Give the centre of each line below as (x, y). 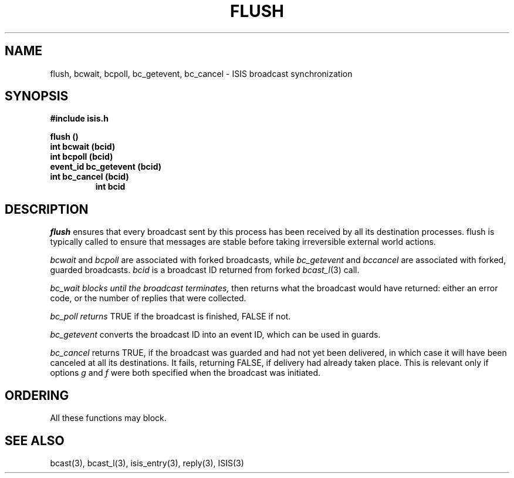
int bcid (110, 187)
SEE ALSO (35, 440)
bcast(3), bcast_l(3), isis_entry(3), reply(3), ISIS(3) (147, 463)
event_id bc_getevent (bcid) (106, 167)
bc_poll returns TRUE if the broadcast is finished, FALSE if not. (170, 317)
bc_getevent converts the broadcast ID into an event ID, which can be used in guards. (215, 335)
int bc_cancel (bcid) (89, 177)
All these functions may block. (108, 418)
